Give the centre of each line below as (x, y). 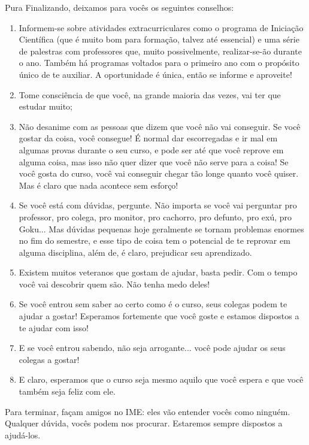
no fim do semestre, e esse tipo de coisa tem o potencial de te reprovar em (154, 240)
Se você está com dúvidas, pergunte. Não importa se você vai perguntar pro (158, 205)
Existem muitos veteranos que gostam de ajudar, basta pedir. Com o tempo (158, 272)
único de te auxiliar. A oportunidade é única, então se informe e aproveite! (155, 74)
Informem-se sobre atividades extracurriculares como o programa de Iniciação (161, 27)
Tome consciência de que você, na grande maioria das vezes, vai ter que (150, 94)
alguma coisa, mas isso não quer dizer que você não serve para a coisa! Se (154, 161)
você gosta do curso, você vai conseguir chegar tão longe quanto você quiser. (159, 173)
